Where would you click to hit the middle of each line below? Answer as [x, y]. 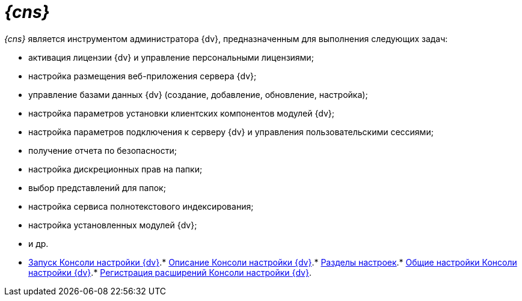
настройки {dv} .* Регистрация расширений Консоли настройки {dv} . [170, 272]
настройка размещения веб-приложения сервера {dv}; [143, 76]
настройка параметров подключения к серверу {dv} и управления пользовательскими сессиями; [231, 132]
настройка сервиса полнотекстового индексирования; [141, 206]
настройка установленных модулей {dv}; [113, 225]
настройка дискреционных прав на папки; [115, 169]
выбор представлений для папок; [97, 187]
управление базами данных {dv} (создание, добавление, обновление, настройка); [198, 94]
